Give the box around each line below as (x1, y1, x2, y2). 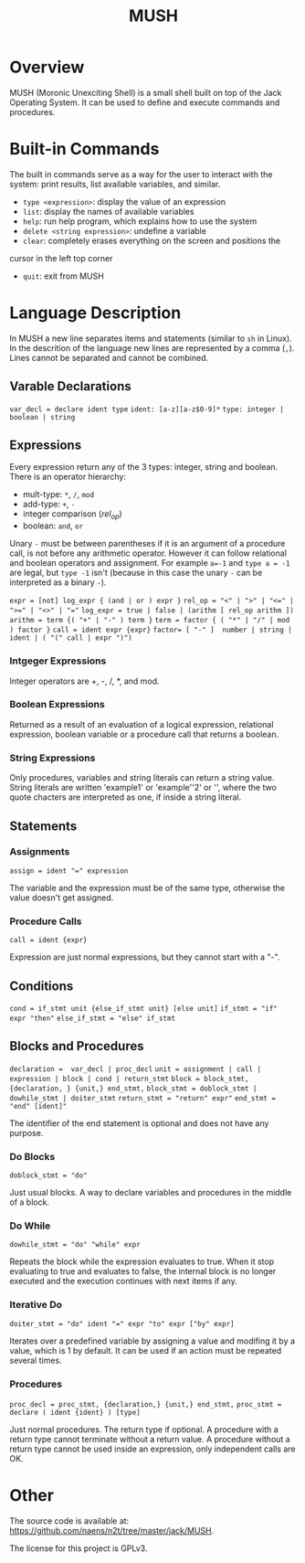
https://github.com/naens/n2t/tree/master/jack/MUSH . (9, 1525, 215, 1536)
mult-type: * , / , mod (22, 489, 94, 500)
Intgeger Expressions (9, 654, 107, 667)
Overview (9, 57, 85, 78)
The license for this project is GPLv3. (9, 1542, 148, 1554)
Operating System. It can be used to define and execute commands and (9, 97, 280, 108)
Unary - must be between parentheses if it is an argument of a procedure (9, 538, 286, 549)
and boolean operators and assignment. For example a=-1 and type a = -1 (9, 558, 290, 569)
